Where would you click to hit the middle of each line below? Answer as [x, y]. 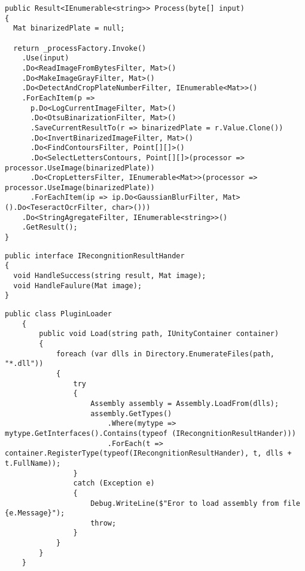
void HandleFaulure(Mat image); [78, 285]
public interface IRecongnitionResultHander [95, 256]
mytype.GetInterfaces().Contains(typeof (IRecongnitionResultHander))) [150, 433]
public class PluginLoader [58, 314]
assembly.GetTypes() [131, 413]
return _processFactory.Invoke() [80, 48]
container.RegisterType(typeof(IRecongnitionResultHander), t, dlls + [148, 454]
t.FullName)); [33, 463]
